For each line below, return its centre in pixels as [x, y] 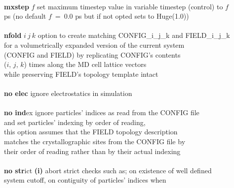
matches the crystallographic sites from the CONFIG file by [95, 141]
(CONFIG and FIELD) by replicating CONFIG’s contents [92, 54]
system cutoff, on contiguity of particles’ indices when [85, 180]
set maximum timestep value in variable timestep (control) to [130, 6]
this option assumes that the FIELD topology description [91, 132]
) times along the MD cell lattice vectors [85, 64]
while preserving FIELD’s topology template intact [81, 74]
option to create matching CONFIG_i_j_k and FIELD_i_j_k [134, 35]
